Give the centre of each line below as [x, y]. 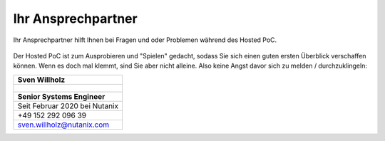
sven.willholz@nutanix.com [63, 125]
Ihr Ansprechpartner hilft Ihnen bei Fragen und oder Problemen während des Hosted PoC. [145, 40]
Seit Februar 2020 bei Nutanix [68, 105]
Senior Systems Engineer [61, 96]
